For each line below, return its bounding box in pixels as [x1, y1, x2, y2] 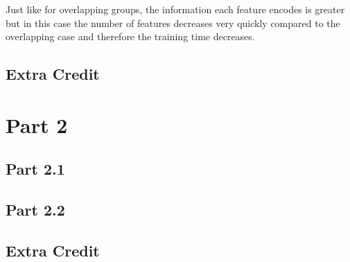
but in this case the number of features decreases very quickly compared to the [6, 15, 340, 30]
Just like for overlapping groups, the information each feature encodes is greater [6, 2, 345, 16]
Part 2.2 [6, 199, 65, 220]
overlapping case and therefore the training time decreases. [6, 29, 255, 44]
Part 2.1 [6, 158, 65, 180]
